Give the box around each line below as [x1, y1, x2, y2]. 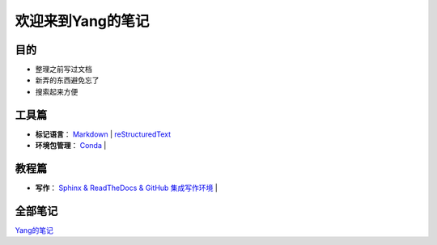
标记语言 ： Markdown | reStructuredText [35, 129, 172, 139]
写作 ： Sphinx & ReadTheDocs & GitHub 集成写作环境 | [35, 183, 218, 193]
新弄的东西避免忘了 [35, 75, 100, 85]
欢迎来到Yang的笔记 [15, 12, 150, 30]
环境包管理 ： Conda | [35, 141, 107, 150]
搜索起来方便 [35, 87, 78, 96]
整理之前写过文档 [35, 65, 92, 74]
